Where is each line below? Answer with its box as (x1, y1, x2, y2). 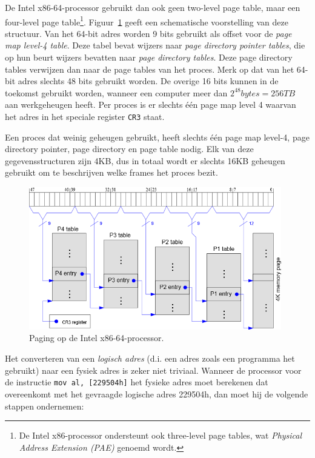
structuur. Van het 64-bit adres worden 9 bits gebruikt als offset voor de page (5, 27, 292, 39)
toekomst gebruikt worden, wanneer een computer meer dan (5, 86, 228, 99)
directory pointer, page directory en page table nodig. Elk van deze (5, 142, 254, 155)
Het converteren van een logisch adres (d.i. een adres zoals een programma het (5, 352, 295, 365)
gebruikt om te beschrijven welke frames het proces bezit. (5, 166, 218, 179)
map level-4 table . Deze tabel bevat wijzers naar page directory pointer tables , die (5, 39, 305, 51)
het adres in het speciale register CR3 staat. (5, 110, 165, 122)
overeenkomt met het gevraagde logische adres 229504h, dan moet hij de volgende (5, 387, 308, 400)
